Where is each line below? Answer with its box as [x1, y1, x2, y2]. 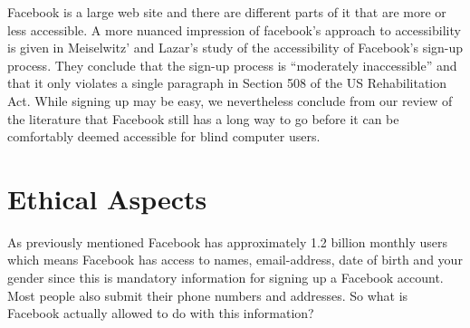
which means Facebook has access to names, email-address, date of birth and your [7, 250, 463, 269]
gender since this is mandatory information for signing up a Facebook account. [7, 268, 444, 287]
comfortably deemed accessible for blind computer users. [7, 127, 321, 146]
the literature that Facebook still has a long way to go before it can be [7, 109, 399, 128]
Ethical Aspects [7, 179, 207, 217]
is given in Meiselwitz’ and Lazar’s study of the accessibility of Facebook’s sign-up [7, 38, 464, 57]
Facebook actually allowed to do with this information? [7, 304, 314, 323]
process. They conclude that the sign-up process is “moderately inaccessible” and [7, 55, 457, 74]
